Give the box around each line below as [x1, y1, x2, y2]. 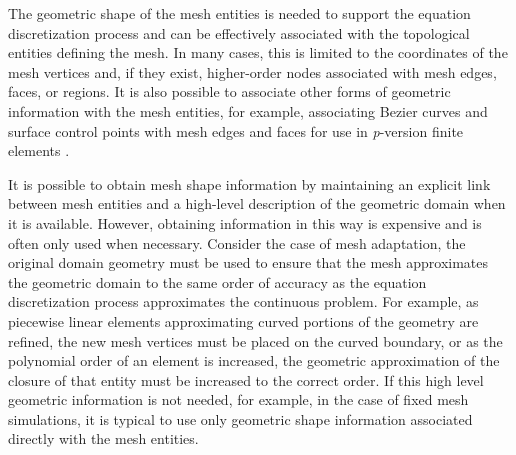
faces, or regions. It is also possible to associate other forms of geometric [8, 81, 451, 102]
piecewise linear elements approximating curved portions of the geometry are [8, 310, 479, 331]
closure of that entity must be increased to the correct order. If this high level [8, 369, 484, 390]
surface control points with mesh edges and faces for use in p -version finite [8, 120, 464, 141]
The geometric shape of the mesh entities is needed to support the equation [8, 3, 471, 23]
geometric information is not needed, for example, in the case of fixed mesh [8, 389, 469, 410]
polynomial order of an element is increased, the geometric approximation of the [8, 350, 500, 371]
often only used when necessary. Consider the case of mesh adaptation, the [8, 232, 466, 253]
